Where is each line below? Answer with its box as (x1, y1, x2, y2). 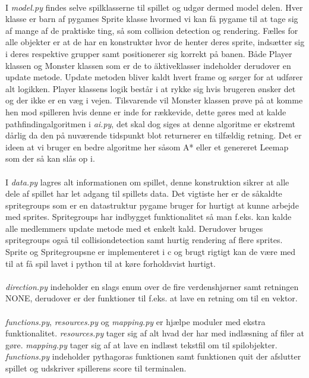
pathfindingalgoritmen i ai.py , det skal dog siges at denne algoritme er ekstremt (5, 117, 295, 130)
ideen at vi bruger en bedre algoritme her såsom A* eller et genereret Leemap (5, 140, 289, 153)
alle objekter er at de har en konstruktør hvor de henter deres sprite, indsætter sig (5, 36, 305, 48)
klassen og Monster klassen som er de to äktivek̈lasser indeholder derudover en (5, 59, 291, 71)
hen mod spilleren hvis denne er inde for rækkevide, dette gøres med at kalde (5, 105, 286, 118)
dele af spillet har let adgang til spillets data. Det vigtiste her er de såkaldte (5, 187, 282, 200)
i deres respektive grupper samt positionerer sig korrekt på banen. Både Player (5, 47, 292, 59)
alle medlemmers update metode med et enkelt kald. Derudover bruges (5, 222, 263, 234)
